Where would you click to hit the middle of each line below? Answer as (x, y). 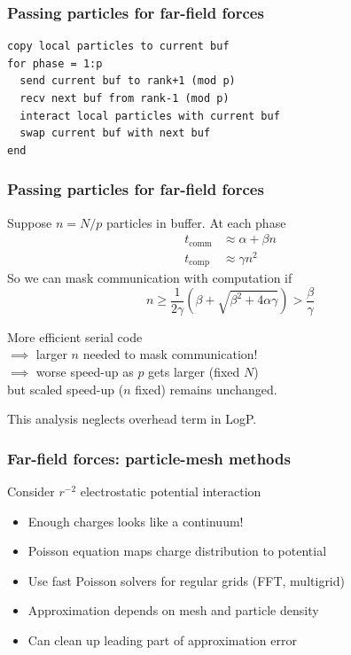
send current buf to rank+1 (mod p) (128, 81)
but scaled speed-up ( (66, 389)
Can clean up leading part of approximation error (162, 640)
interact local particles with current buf (150, 116)
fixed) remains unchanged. (206, 389)
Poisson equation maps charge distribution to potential (177, 551)
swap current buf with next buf (115, 133)
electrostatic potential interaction (171, 491)
